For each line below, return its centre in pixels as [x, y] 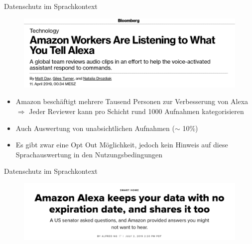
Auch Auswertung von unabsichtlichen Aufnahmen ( [95, 128]
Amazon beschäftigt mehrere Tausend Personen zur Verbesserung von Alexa [132, 101]
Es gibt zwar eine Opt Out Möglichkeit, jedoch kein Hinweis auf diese [122, 145]
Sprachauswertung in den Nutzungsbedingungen [89, 154]
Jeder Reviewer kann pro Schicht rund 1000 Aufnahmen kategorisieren [136, 111]
